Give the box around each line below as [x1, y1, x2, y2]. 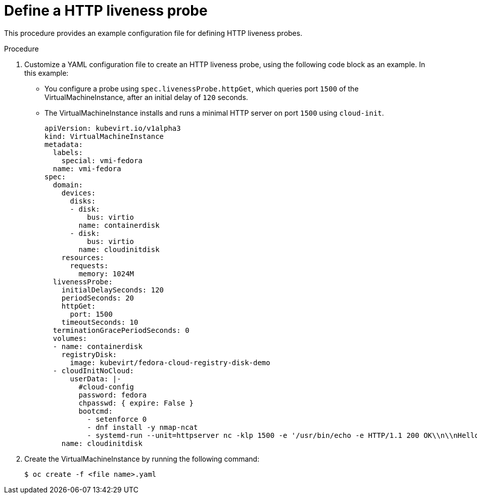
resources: [61, 253, 105, 262]
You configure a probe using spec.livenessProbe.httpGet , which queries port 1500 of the [44, 84, 359, 93]
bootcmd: [78, 407, 113, 415]
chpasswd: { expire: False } [78, 399, 194, 407]
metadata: [44, 140, 83, 148]
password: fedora [78, 390, 147, 399]
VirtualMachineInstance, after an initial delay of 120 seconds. [44, 92, 248, 102]
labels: [53, 148, 83, 157]
